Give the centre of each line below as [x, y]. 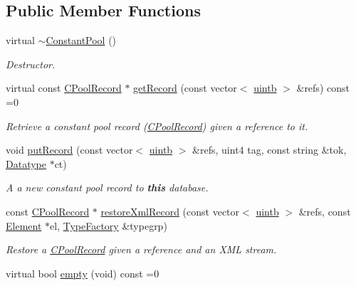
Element [24, 225]
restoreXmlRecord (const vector [170, 211]
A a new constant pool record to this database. [107, 187]
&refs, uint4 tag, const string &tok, [269, 150]
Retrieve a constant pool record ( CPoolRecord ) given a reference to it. [157, 126]
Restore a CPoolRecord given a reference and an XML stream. [141, 249]
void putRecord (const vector [69, 150]
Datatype [26, 163]
